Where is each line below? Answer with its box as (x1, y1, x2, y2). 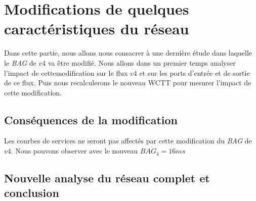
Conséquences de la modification (4, 112, 178, 127)
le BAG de (4, 57, 36, 68)
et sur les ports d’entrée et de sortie (139, 67, 250, 78)
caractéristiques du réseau (4, 18, 189, 39)
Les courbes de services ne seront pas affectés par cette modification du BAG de (4, 135, 252, 146)
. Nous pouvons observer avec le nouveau (11, 145, 138, 156)
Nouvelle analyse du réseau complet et (4, 170, 210, 186)
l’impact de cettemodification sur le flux (4, 67, 128, 78)
